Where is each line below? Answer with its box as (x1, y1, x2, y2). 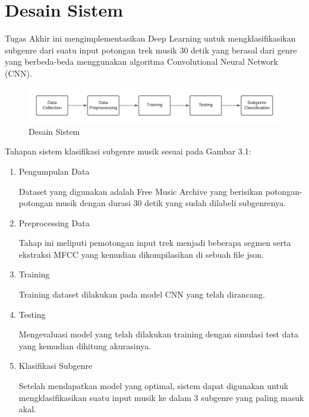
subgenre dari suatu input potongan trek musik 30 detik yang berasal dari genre (5, 43, 297, 56)
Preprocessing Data (18, 216, 90, 229)
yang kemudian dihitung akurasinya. (18, 339, 152, 352)
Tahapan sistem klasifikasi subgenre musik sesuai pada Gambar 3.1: (5, 145, 251, 157)
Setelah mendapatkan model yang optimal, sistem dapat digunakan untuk (18, 380, 289, 392)
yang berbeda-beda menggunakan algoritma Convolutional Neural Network (5, 55, 278, 68)
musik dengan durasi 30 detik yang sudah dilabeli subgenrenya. (55, 197, 286, 209)
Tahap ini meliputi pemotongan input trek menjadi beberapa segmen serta (18, 236, 291, 249)
